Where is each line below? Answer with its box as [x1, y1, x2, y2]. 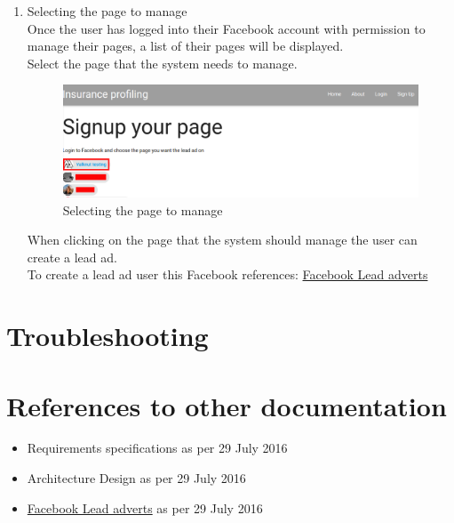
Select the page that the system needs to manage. [27, 53, 298, 72]
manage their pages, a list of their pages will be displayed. [27, 36, 344, 55]
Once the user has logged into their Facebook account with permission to [27, 19, 426, 37]
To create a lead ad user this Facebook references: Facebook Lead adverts [27, 265, 428, 284]
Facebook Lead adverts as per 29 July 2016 [27, 498, 263, 517]
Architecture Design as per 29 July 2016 [27, 469, 246, 487]
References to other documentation [6, 387, 447, 423]
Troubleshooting [6, 318, 209, 354]
